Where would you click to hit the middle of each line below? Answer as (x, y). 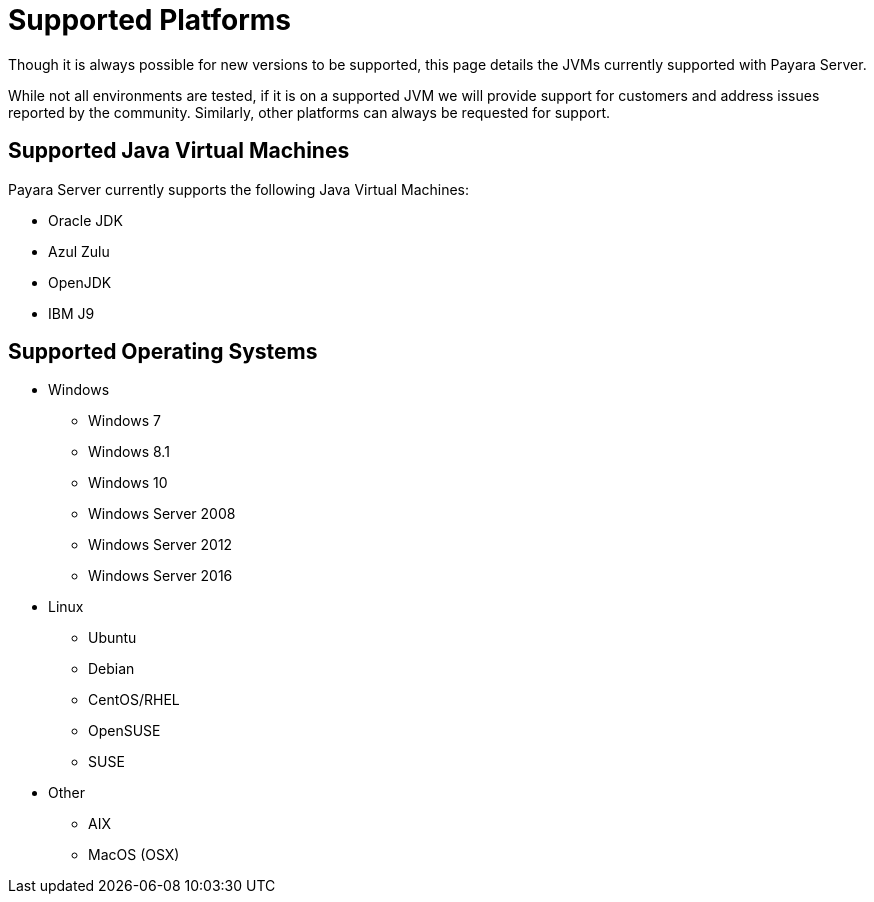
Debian (111, 669)
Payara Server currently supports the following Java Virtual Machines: (239, 189)
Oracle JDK (85, 220)
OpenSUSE (124, 731)
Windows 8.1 (129, 452)
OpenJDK (80, 282)
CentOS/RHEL (134, 700)
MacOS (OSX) (134, 855)
